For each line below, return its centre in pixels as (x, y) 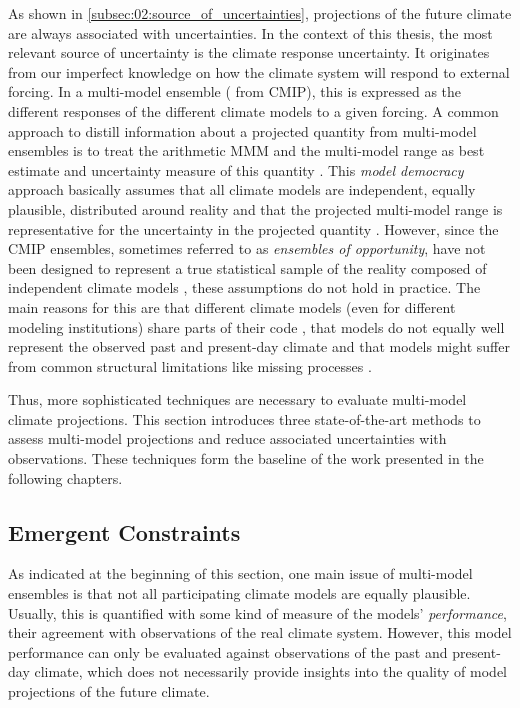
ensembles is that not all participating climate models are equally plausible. (239, 593)
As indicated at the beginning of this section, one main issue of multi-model (240, 573)
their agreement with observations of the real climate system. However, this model (260, 632)
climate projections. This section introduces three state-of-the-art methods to (244, 418)
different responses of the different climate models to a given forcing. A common (253, 110)
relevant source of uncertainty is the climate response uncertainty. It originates (249, 52)
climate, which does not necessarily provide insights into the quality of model (271, 671)
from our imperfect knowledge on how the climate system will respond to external (259, 71)
